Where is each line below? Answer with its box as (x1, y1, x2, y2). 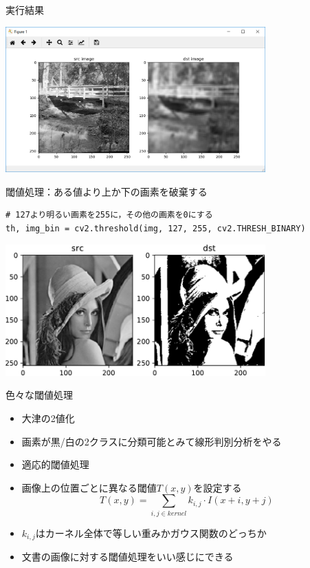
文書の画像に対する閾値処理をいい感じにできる (21, 549, 234, 564)
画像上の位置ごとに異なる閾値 (21, 480, 157, 494)
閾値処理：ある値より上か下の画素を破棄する (5, 184, 208, 198)
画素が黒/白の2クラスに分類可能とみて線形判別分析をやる (21, 434, 282, 448)
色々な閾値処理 (5, 388, 73, 402)
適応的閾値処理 (21, 457, 89, 472)
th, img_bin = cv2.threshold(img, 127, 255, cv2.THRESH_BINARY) (5, 223, 306, 233)
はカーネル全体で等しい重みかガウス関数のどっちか (35, 525, 267, 540)
